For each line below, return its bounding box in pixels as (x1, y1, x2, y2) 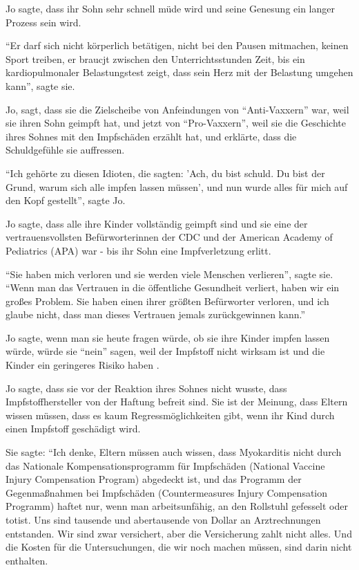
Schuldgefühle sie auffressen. (6, 142, 125, 157)
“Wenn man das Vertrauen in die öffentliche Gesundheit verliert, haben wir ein (6, 280, 340, 295)
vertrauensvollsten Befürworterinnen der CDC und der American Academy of (6, 230, 333, 244)
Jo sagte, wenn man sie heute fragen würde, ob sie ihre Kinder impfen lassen (6, 330, 330, 344)
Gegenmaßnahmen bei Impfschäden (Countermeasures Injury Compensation (6, 485, 328, 499)
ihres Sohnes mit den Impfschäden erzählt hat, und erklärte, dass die (6, 129, 297, 143)
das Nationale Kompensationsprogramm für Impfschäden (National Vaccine (6, 458, 325, 472)
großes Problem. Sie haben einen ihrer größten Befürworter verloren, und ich (6, 293, 329, 308)
